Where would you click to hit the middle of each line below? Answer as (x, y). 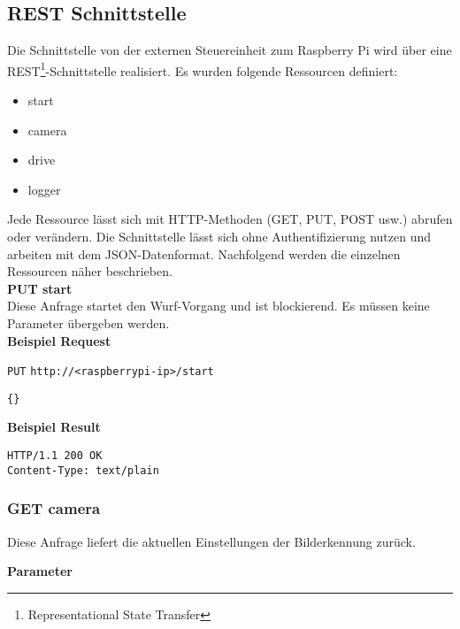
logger (44, 189)
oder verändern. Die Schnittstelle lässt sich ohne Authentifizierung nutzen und (219, 237)
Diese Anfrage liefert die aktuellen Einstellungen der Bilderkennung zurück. (211, 541)
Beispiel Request (59, 340)
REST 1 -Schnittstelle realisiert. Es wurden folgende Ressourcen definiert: (203, 69)
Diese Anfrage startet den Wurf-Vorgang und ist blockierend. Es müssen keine (218, 306)
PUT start (40, 288)
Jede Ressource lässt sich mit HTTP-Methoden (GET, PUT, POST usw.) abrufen (230, 219)
